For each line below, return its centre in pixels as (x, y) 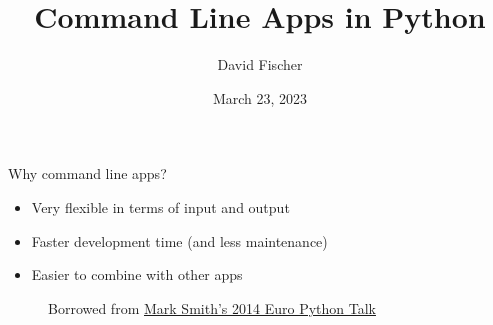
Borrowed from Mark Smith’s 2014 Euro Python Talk (212, 307)
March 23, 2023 (260, 97)
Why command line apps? (87, 173)
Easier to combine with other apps (137, 274)
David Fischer (260, 64)
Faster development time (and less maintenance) (179, 240)
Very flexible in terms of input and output (160, 206)
